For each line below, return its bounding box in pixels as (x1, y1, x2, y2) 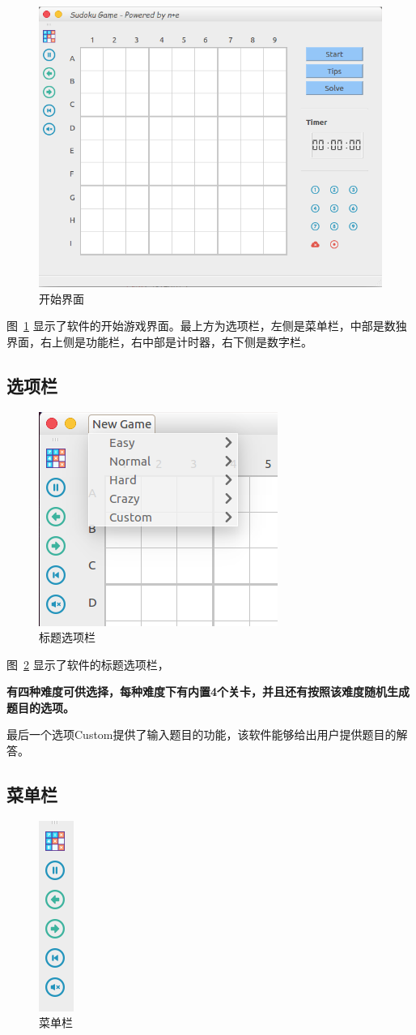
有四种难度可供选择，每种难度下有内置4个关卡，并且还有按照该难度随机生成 (6, 683, 410, 700)
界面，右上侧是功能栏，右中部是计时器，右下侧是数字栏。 (6, 333, 312, 350)
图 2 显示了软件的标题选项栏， (6, 655, 169, 672)
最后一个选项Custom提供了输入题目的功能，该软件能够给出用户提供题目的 (6, 726, 397, 743)
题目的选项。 (6, 698, 74, 715)
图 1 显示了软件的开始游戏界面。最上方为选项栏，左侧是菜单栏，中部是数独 (6, 317, 407, 334)
